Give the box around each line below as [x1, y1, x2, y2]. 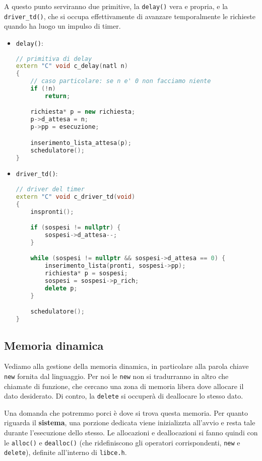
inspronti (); [30, 208, 74, 215]
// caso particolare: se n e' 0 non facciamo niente [30, 78, 211, 85]
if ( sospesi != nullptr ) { [30, 224, 121, 232]
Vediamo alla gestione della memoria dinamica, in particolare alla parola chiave [4, 361, 249, 371]
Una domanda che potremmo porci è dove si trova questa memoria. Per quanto [4, 407, 248, 418]
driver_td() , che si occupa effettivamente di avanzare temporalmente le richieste [4, 11, 255, 21]
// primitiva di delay [16, 55, 92, 62]
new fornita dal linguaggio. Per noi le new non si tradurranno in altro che [4, 370, 229, 381]
